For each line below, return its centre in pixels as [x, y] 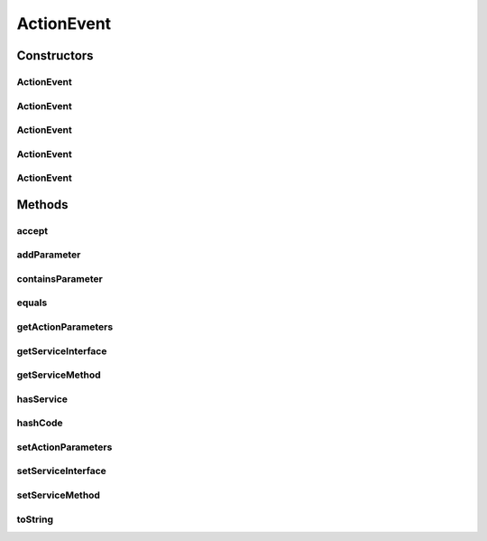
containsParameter [60, 278]
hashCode [40, 423]
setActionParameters [64, 447]
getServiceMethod [59, 375]
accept [32, 230]
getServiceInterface [62, 350]
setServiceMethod [59, 495]
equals [32, 303]
